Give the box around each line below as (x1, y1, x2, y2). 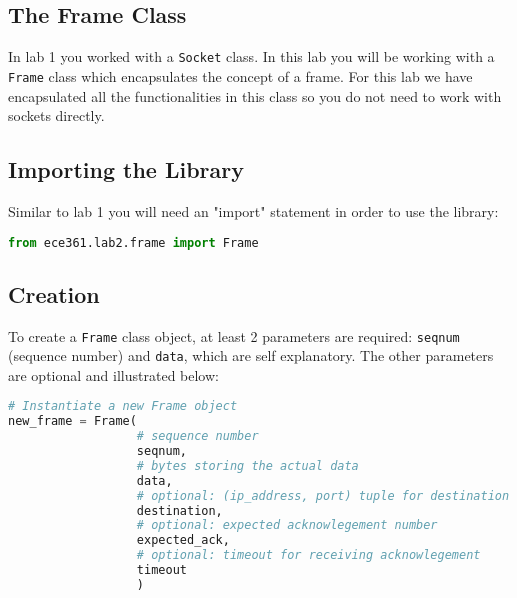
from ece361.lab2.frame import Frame (8, 235, 259, 250)
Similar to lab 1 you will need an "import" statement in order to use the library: (8, 200, 499, 221)
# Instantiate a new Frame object (8, 399, 238, 414)
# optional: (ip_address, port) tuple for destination (136, 488, 510, 503)
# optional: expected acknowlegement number (136, 518, 438, 533)
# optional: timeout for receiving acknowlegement (136, 548, 481, 563)
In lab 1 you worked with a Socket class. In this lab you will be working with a (8, 46, 495, 67)
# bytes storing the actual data (136, 458, 359, 473)
